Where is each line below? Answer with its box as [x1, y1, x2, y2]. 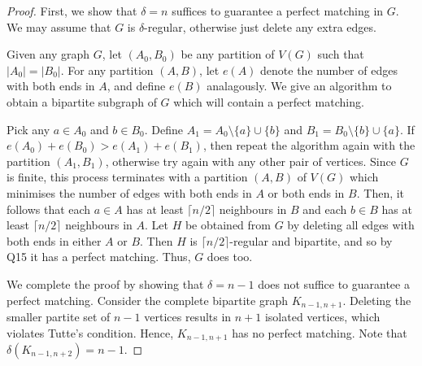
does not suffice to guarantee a [258, 275, 410, 292]
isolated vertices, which [264, 307, 381, 325]
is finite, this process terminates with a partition [7, 168, 248, 185]
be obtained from [185, 216, 271, 233]
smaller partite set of [7, 307, 111, 325]
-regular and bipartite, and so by [229, 232, 393, 249]
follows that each [7, 200, 91, 217]
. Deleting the [342, 291, 411, 308]
